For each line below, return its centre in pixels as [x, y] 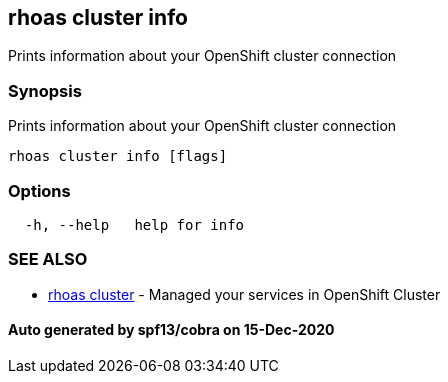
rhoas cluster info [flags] [118, 156]
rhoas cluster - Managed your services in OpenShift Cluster [244, 294]
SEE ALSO [48, 259]
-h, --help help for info [134, 224]
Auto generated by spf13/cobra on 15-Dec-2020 [171, 330]
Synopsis [45, 90]
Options [39, 190]
